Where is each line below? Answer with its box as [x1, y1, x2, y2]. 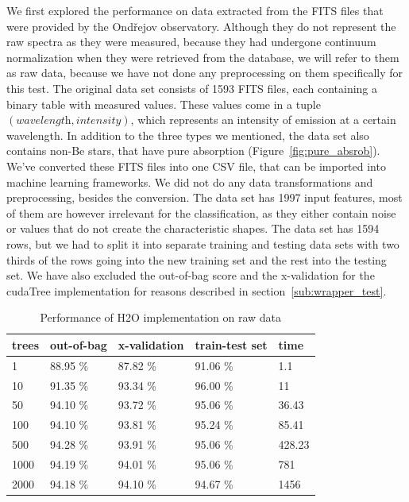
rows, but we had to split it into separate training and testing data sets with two [6, 235, 399, 252]
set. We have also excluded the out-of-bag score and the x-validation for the [6, 267, 375, 284]
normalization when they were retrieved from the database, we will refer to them [6, 48, 399, 65]
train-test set [195, 336, 268, 353]
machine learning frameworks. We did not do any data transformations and [6, 173, 373, 190]
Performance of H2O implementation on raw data [40, 309, 282, 326]
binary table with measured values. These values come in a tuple [6, 95, 321, 112]
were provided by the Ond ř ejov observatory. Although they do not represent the [6, 17, 396, 34]
